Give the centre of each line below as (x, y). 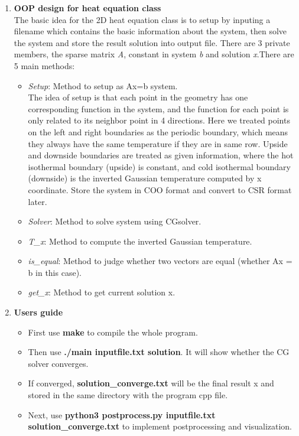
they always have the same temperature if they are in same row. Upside (158, 143)
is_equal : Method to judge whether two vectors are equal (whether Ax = (160, 261)
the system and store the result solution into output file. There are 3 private (152, 42)
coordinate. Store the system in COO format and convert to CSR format (160, 189)
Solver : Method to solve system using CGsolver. (115, 221)
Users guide (38, 312)
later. (38, 201)
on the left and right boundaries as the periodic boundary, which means (158, 131)
